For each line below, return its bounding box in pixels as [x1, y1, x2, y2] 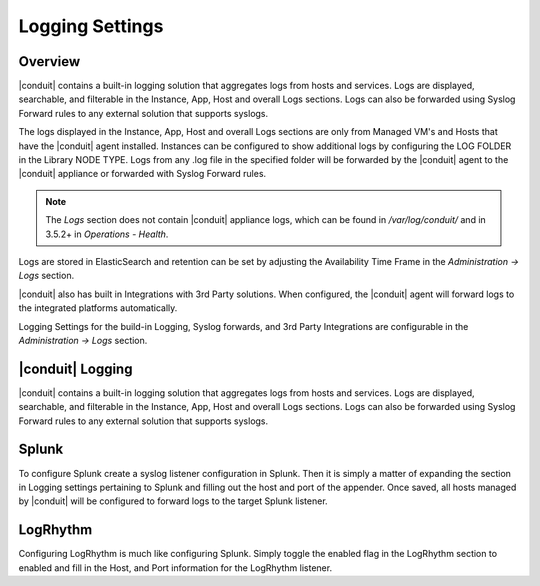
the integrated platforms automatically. [18, 302, 178, 314]
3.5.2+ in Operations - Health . [45, 228, 169, 240]
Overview [18, 53, 81, 70]
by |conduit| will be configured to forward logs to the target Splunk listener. [18, 495, 329, 507]
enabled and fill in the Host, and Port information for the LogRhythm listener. [18, 561, 333, 574]
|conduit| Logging [18, 360, 133, 377]
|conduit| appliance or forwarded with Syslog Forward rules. [18, 168, 267, 180]
